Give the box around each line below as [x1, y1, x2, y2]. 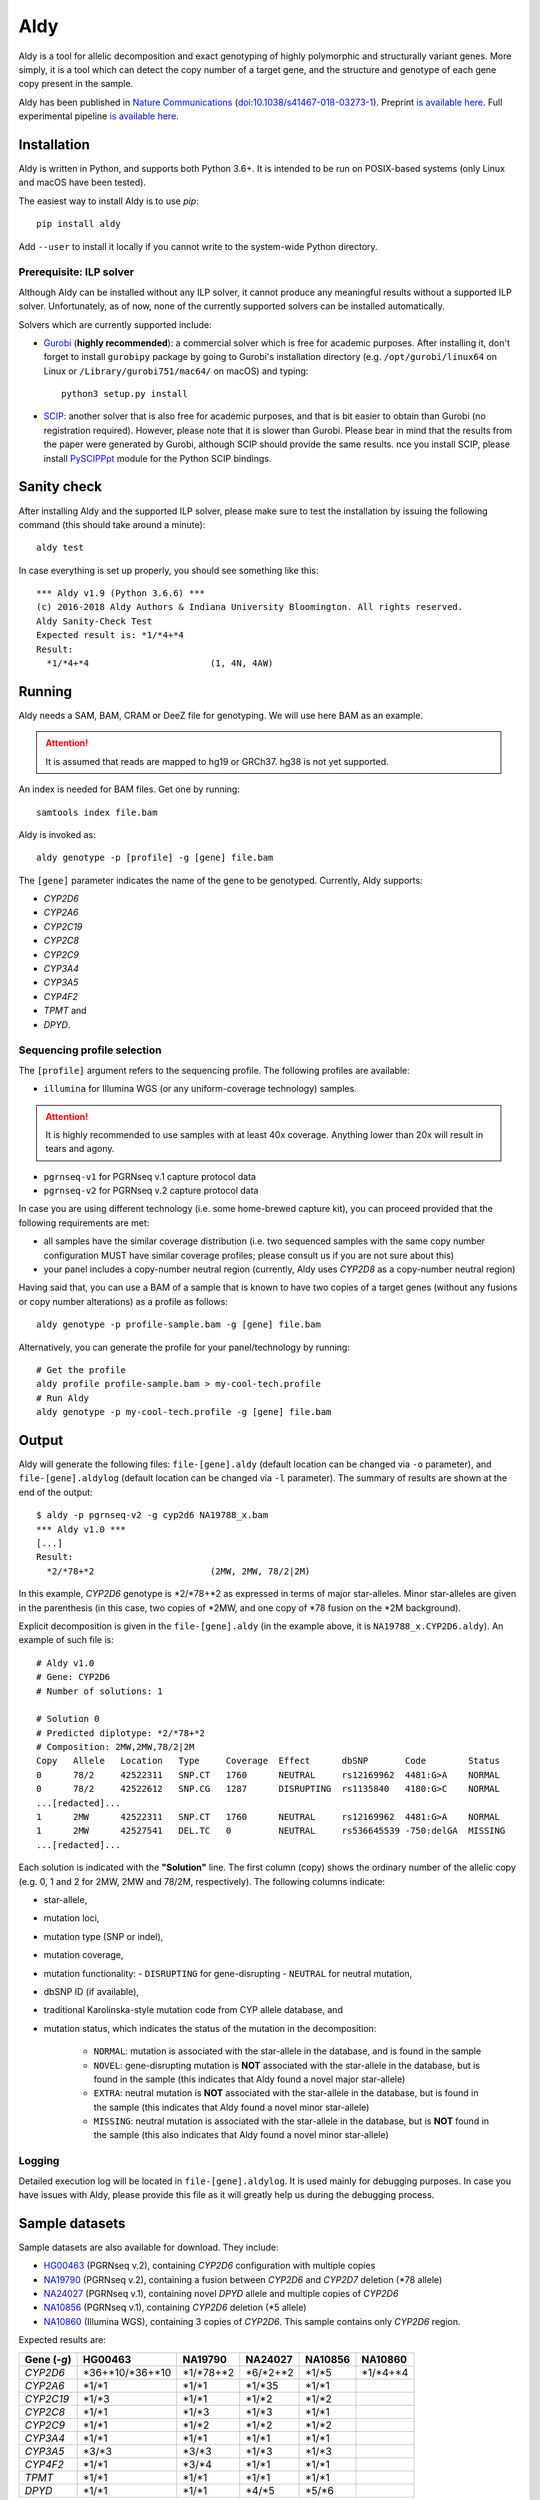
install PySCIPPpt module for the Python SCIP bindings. [43, 452, 272, 464]
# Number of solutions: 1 [36, 1685, 164, 1697]
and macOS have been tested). [18, 176, 147, 189]
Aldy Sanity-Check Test [36, 615, 153, 627]
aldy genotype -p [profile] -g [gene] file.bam [36, 852, 274, 864]
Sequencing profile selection [18, 1043, 162, 1057]
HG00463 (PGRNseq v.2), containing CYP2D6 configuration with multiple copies [43, 2260, 376, 2272]
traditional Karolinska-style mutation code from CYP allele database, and [43, 2004, 344, 2016]
